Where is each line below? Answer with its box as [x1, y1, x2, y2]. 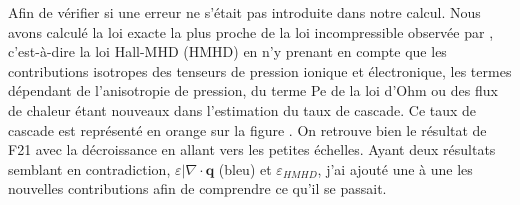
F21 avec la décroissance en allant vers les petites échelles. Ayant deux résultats [8, 139, 496, 160]
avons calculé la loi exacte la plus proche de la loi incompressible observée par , [8, 21, 494, 42]
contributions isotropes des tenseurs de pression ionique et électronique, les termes [8, 60, 512, 81]
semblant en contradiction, [8, 158, 171, 179]
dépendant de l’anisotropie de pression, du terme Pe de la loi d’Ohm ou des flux [8, 80, 498, 101]
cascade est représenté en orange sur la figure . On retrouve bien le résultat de [8, 119, 487, 140]
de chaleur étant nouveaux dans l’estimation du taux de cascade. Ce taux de [8, 99, 477, 120]
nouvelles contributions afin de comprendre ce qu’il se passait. [8, 178, 387, 199]
